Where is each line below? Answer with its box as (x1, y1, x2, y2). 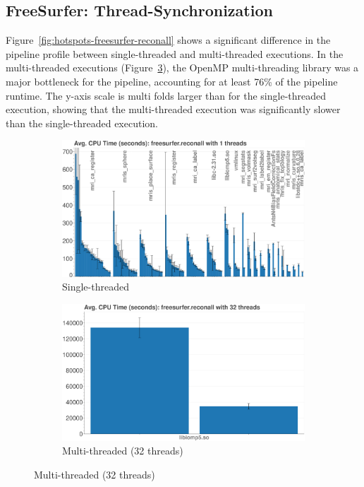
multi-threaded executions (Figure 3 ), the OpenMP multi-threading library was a (6, 60, 359, 75)
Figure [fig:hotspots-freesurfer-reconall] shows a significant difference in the (6, 33, 331, 47)
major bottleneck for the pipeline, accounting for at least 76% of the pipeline (6, 74, 338, 88)
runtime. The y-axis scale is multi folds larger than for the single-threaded (6, 88, 327, 102)
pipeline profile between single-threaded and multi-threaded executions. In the (6, 46, 344, 61)
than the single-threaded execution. (6, 115, 158, 130)
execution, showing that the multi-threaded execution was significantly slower (6, 102, 341, 117)
